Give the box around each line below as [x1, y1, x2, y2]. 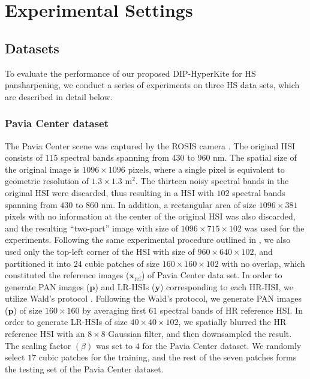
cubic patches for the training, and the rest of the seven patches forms [38, 351, 297, 363]
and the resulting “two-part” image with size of [5, 221, 179, 234]
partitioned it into [5, 257, 71, 269]
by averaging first [82, 303, 146, 316]
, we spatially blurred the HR [178, 315, 287, 328]
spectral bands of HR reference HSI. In [159, 303, 303, 316]
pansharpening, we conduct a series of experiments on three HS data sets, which [5, 79, 300, 91]
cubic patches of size [85, 257, 160, 269]
